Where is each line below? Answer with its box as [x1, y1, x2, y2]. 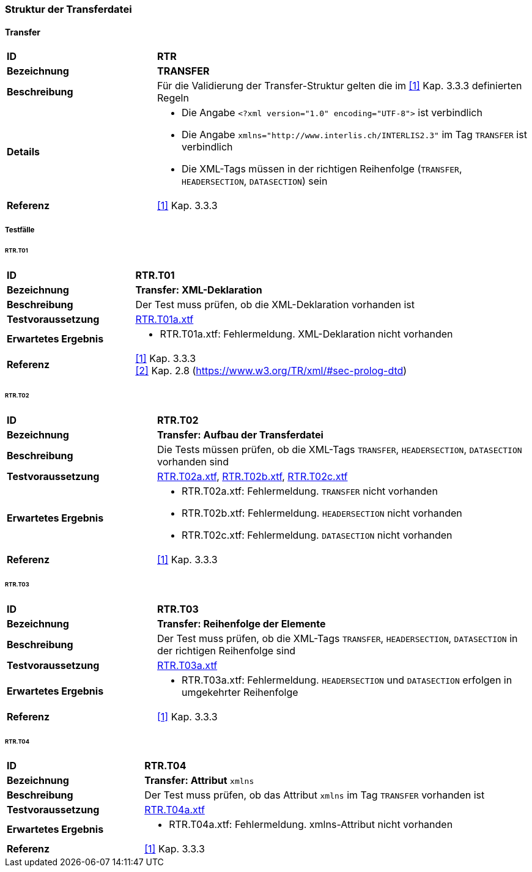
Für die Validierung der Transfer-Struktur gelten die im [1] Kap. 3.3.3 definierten [157, 79, 522, 92]
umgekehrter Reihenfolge [181, 685, 298, 698]
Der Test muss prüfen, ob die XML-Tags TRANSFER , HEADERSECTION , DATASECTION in [157, 632, 518, 645]
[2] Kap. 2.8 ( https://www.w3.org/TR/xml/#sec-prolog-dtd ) [135, 364, 407, 377]
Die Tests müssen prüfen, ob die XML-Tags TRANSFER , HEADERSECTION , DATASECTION [157, 443, 522, 456]
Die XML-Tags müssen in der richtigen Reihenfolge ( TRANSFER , [181, 163, 462, 176]
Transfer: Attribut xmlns [144, 774, 254, 787]
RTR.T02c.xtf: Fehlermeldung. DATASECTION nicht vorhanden [181, 528, 453, 541]
